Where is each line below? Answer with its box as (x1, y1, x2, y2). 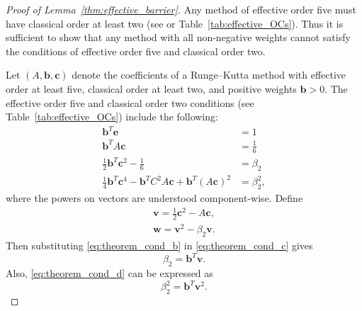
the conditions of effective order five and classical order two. (6, 43, 266, 58)
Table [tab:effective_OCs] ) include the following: (6, 109, 218, 124)
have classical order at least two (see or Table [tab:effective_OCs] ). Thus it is (6, 16, 344, 30)
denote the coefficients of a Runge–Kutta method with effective (72, 67, 346, 82)
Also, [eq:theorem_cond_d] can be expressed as (6, 266, 213, 281)
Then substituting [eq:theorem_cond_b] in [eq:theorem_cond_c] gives (6, 238, 313, 253)
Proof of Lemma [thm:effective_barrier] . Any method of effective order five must (6, 2, 356, 16)
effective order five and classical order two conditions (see (6, 95, 254, 110)
